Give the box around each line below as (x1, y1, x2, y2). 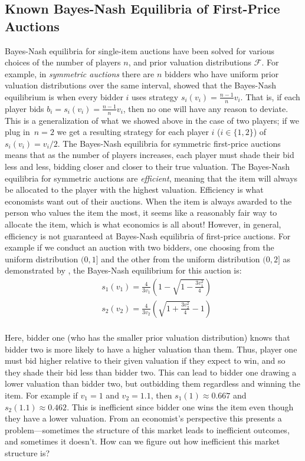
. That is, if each (240, 90, 300, 103)
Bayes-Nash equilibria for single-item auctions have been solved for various (5, 44, 274, 57)
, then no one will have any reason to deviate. (123, 102, 288, 114)
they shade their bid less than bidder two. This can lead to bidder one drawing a (5, 365, 297, 378)
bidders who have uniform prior (164, 67, 279, 80)
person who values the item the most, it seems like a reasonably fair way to (5, 206, 277, 219)
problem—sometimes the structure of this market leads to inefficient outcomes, (5, 423, 290, 436)
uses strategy (132, 90, 179, 103)
